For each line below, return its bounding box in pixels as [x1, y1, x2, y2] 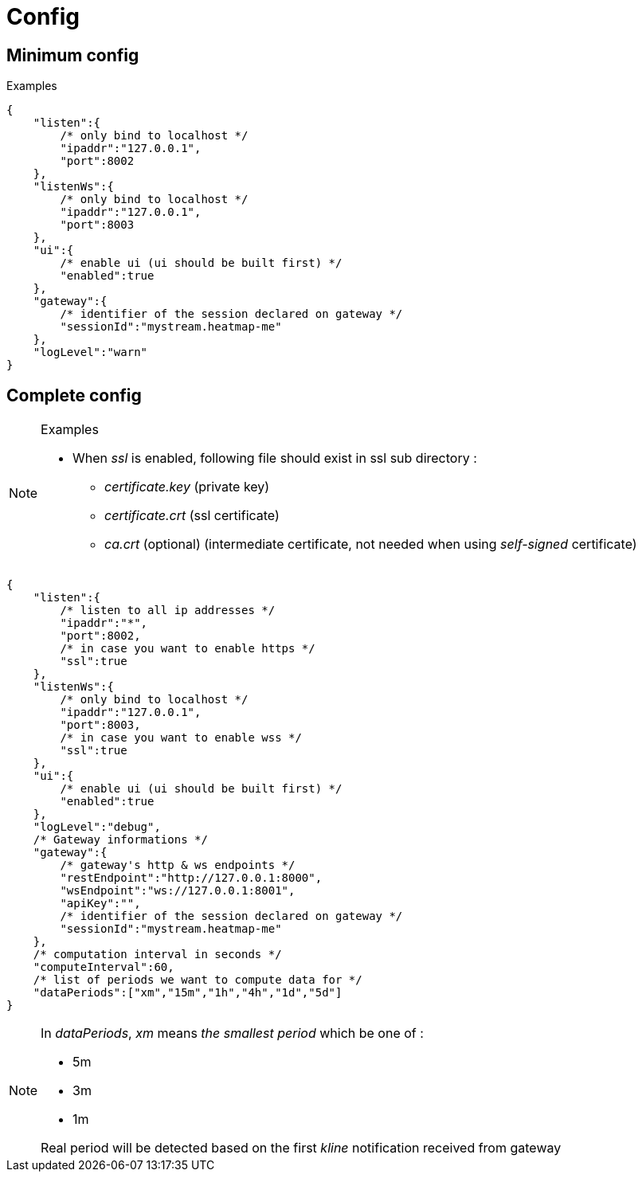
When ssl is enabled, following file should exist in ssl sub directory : [72, 450, 477, 467]
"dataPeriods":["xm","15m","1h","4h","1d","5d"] [33, 986, 343, 1000]
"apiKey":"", [60, 897, 141, 910]
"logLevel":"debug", [33, 820, 161, 834]
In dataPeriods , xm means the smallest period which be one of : [41, 1025, 424, 1042]
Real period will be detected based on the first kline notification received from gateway [41, 1140, 562, 1156]
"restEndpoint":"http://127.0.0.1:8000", [60, 871, 323, 885]
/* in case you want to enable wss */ [60, 731, 302, 745]
